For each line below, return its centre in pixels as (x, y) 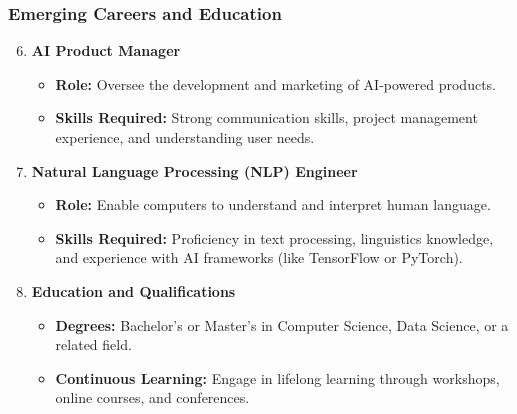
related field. (93, 344)
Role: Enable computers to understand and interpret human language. (273, 204)
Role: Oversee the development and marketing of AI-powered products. (276, 83)
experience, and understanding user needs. (185, 137)
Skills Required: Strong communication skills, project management (266, 117)
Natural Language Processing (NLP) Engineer (194, 170)
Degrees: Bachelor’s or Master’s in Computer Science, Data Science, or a (282, 324)
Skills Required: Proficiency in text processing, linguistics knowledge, (274, 237)
